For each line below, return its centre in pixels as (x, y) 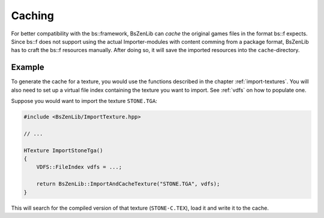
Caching (32, 16)
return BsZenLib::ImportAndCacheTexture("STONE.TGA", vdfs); (128, 184)
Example (28, 67)
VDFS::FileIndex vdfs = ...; (79, 167)
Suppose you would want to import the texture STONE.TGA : (84, 101)
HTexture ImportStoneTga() (63, 150)
